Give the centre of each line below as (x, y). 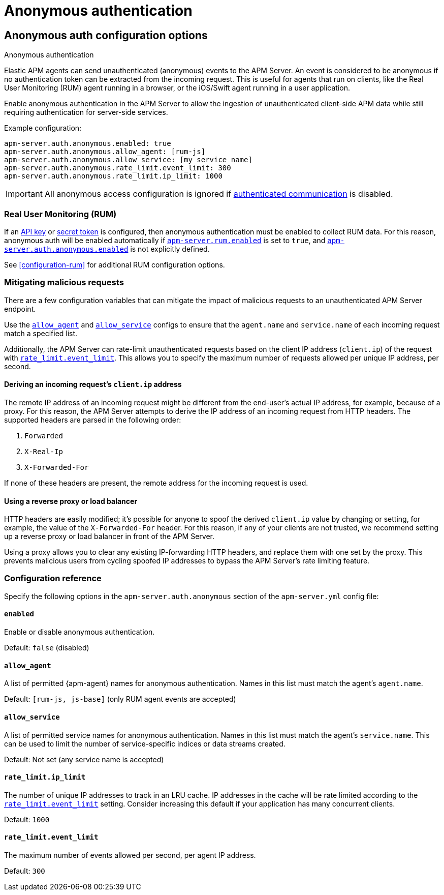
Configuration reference (53, 578)
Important (24, 194)
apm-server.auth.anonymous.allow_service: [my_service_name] (128, 160)
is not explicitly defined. (170, 249)
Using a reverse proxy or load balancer (71, 501)
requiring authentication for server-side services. (86, 112)
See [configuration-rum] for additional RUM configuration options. (115, 264)
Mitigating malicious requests (64, 282)
